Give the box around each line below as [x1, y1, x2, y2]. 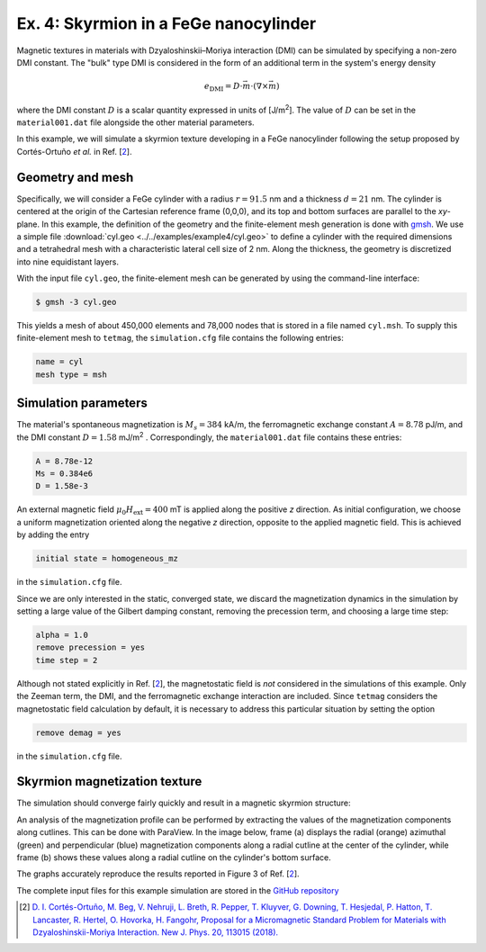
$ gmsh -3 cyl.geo [35, 297, 117, 308]
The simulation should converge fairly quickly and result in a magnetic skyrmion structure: [16, 797, 351, 809]
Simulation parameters [16, 396, 148, 411]
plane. [16, 219, 40, 229]
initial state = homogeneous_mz [35, 553, 179, 564]
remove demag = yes [35, 727, 121, 738]
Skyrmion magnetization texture [16, 774, 202, 789]
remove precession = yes [35, 642, 146, 652]
